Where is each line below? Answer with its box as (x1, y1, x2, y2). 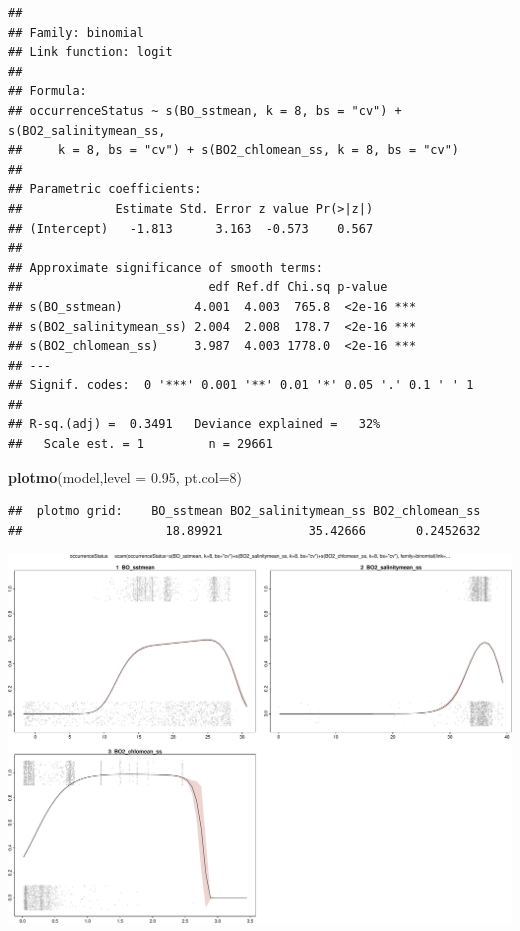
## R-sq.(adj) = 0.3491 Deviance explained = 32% (8, 417, 381, 432)
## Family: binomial (8, 25, 145, 40)
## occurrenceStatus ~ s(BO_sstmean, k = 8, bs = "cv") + (8, 103, 402, 118)
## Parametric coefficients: (8, 182, 202, 197)
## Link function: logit (8, 45, 173, 60)
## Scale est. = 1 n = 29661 (8, 437, 273, 452)
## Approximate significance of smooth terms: (8, 260, 323, 275)
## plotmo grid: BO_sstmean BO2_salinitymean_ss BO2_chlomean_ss (8, 504, 481, 519)
